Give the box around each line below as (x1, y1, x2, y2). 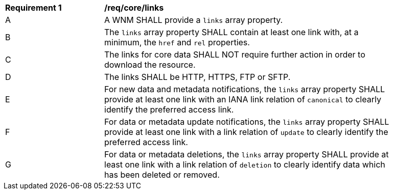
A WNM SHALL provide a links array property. (104, 15, 283, 25)
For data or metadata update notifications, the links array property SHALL (104, 117, 389, 127)
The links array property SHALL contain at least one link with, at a (104, 27, 359, 37)
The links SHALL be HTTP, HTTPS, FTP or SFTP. (104, 72, 291, 82)
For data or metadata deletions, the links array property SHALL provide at (104, 149, 389, 159)
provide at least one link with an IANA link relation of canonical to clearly (104, 94, 381, 104)
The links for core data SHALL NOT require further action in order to (104, 49, 365, 60)
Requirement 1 (5, 3, 62, 13)
